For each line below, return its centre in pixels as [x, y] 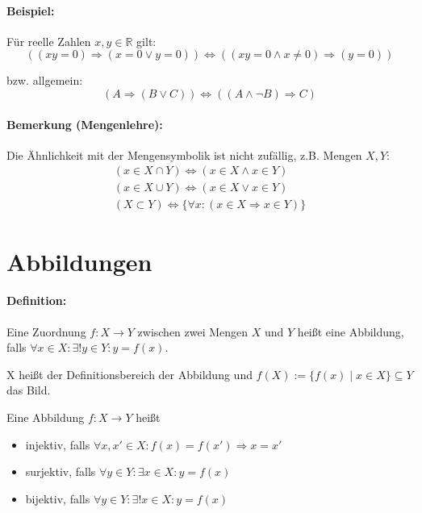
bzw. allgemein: [45, 80]
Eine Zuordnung [46, 331]
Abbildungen [79, 261]
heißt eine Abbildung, [351, 331]
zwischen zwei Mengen [193, 331]
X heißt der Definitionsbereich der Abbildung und [130, 374]
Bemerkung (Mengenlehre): [85, 124]
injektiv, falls [58, 444]
